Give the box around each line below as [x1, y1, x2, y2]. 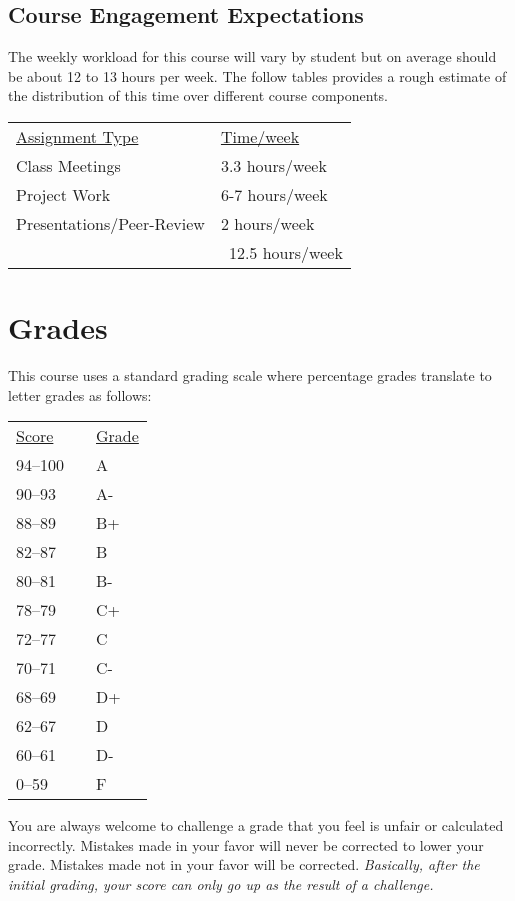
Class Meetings [16, 153, 121, 177]
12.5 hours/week [228, 240, 343, 264]
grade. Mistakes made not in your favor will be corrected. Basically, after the [8, 854, 480, 875]
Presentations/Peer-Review [16, 211, 205, 235]
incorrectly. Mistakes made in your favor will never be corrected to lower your [8, 834, 484, 855]
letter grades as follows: [8, 384, 152, 405]
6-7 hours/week [220, 182, 328, 206]
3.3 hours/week [220, 153, 327, 177]
